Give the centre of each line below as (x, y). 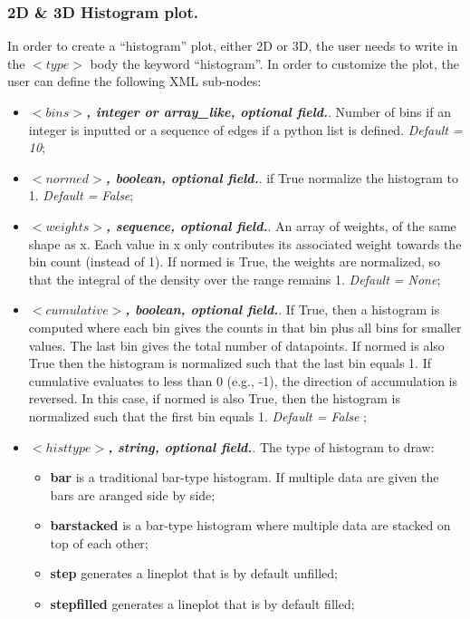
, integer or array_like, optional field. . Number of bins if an (268, 111)
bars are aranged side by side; (133, 494)
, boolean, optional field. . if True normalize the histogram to (282, 177)
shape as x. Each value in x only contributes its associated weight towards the (245, 243)
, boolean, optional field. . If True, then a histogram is (283, 309)
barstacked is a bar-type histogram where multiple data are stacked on (250, 525)
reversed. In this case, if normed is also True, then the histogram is (214, 398)
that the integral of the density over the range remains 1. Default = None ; (235, 279)
